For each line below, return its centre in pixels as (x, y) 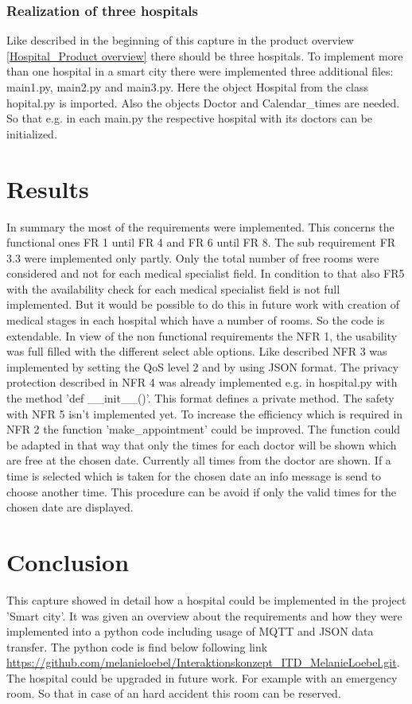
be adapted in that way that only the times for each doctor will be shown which (202, 444)
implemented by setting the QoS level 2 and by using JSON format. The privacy (203, 366)
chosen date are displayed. (70, 507)
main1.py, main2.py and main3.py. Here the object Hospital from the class (187, 87)
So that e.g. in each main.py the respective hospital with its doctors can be (190, 118)
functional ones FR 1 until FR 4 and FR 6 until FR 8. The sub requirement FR (201, 242)
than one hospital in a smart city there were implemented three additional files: (200, 71)
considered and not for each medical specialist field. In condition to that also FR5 (206, 273)
